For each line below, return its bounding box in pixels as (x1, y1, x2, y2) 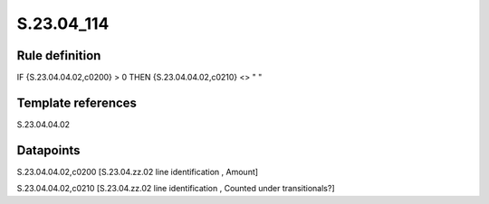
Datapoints (16, 143, 81, 158)
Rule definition (16, 48, 101, 63)
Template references (16, 95, 138, 110)
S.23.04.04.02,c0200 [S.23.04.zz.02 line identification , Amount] (16, 166, 258, 177)
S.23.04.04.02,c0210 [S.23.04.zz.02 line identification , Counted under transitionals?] (16, 183, 335, 194)
